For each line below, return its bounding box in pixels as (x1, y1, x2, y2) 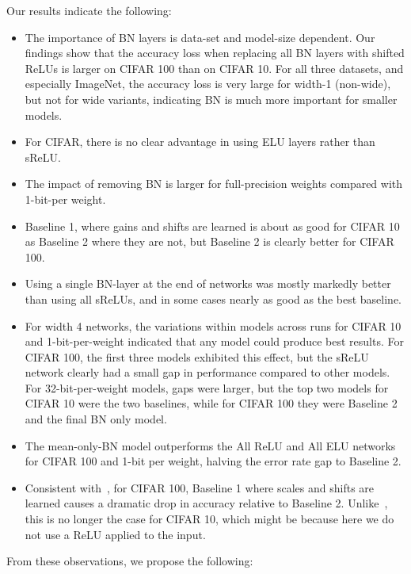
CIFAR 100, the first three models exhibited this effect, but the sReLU (25, 348, 369, 365)
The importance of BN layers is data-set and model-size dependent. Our (25, 29, 375, 45)
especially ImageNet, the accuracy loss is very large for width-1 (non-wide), (25, 75, 391, 92)
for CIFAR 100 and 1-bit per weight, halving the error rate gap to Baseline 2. (25, 453, 401, 469)
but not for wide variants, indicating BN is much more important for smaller (25, 90, 398, 107)
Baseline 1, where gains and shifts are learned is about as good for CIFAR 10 (25, 217, 400, 234)
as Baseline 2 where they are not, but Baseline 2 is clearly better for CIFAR (25, 233, 394, 250)
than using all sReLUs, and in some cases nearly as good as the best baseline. (25, 290, 401, 307)
